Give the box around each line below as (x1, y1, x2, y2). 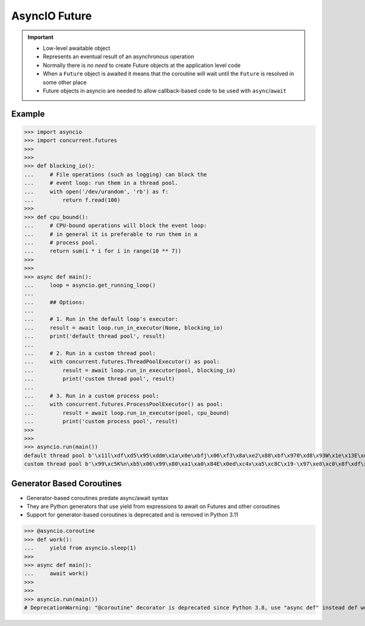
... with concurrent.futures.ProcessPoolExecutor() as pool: (24, 401, 223, 408)
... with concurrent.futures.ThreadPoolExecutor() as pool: (24, 358, 220, 365)
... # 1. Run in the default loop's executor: (24, 316, 179, 322)
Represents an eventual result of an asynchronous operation (43, 53, 195, 60)
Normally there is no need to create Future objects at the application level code (43, 61, 241, 69)
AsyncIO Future (11, 9, 92, 23)
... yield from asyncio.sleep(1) (24, 544, 137, 552)
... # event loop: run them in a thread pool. (24, 179, 179, 187)
